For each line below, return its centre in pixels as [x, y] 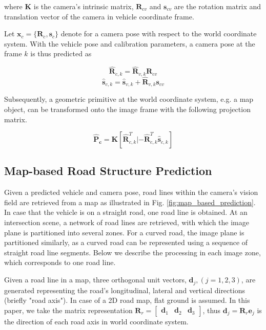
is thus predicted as [61, 53]
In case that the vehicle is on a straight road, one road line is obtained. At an [126, 212]
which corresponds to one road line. [60, 262]
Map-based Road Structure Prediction [108, 171]
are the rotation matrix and [218, 6]
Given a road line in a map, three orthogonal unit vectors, [95, 280]
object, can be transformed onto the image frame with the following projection [127, 109]
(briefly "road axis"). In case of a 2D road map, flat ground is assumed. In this [127, 300]
